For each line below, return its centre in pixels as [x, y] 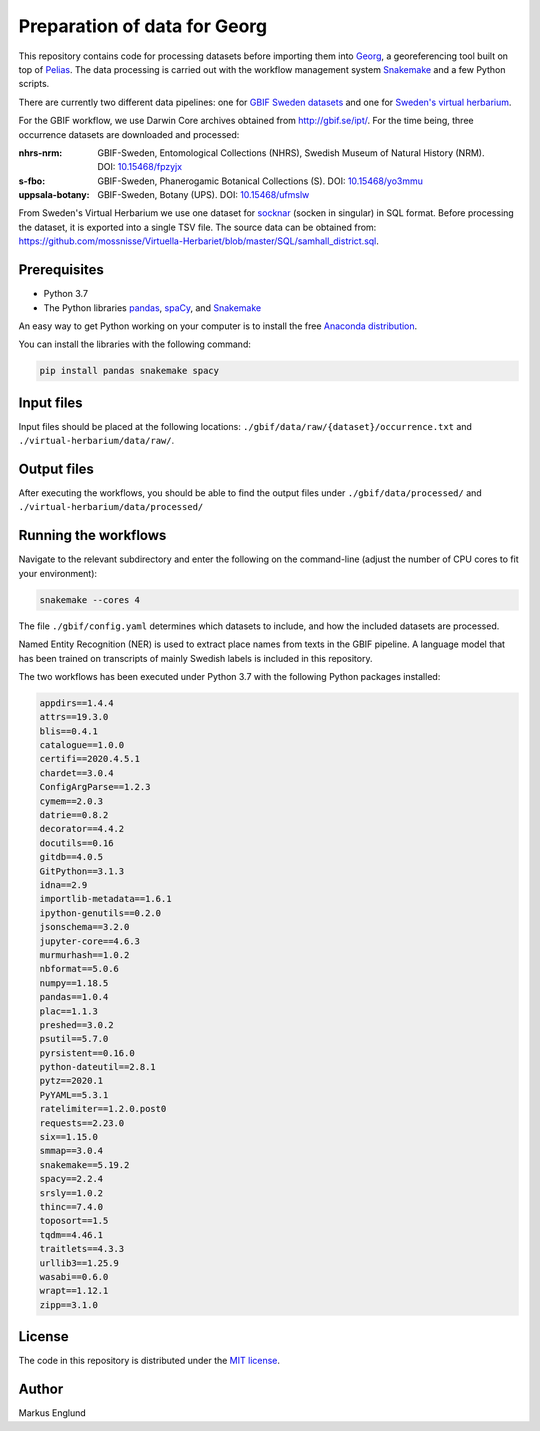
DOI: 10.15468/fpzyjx [140, 167]
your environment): [58, 573]
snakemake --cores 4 [89, 599]
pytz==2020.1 [71, 1081]
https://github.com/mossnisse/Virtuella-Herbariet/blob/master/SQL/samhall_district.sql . [199, 241]
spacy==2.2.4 [71, 1179]
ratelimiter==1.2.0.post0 [103, 1109]
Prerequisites [61, 270]
